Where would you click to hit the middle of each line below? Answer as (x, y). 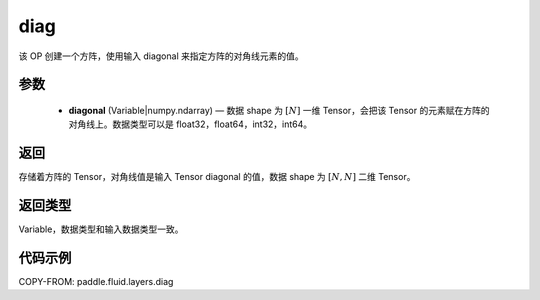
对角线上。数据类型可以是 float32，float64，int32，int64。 (190, 124)
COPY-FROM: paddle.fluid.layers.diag (96, 282)
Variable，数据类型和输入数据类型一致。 (101, 229)
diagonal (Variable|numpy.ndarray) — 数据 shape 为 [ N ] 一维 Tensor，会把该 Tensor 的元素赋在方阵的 (279, 110)
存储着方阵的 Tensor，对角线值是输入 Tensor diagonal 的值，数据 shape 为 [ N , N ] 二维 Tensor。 (217, 177)
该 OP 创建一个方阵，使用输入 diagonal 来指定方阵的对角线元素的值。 (161, 56)
